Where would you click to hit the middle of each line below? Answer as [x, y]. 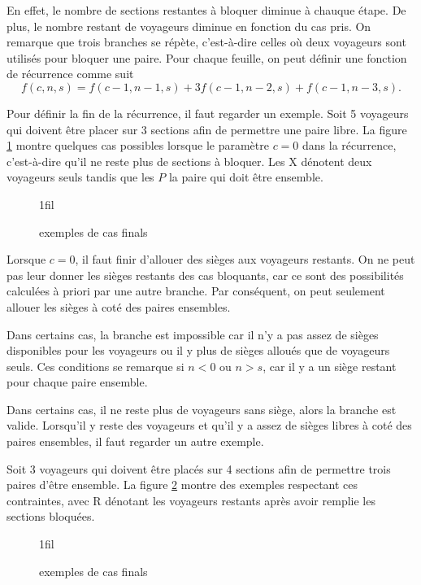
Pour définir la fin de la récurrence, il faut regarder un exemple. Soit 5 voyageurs [208, 113]
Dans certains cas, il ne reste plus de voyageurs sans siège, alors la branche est [202, 409]
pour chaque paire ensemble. [77, 382]
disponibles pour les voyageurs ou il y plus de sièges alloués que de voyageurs [198, 350]
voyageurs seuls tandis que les [80, 177]
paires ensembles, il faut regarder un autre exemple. [135, 441]
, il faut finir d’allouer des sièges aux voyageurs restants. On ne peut [245, 259]
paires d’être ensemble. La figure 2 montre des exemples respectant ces [182, 485]
